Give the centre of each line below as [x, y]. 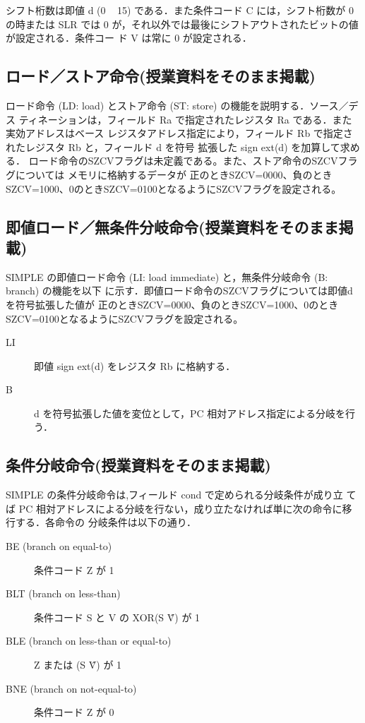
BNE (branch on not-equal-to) [71, 688]
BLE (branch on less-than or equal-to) [89, 641]
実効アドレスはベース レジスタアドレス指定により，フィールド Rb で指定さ [179, 133]
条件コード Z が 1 [74, 569]
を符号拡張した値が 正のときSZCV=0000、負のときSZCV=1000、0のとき [172, 304]
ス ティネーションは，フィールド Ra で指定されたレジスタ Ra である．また [179, 119]
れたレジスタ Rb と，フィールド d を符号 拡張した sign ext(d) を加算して [173, 147]
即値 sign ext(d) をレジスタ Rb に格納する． [135, 365]
